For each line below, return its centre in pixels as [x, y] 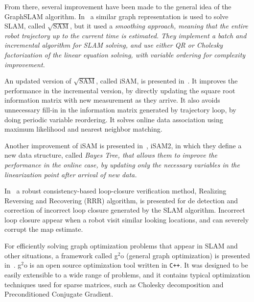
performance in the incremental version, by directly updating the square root [120, 90]
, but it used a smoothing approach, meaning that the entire [159, 26]
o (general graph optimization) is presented [185, 255]
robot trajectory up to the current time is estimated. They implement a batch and [126, 35]
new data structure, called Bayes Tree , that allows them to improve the [111, 155]
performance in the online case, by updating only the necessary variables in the [122, 164]
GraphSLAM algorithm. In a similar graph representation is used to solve [116, 16]
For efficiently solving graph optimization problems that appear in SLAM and [121, 246]
